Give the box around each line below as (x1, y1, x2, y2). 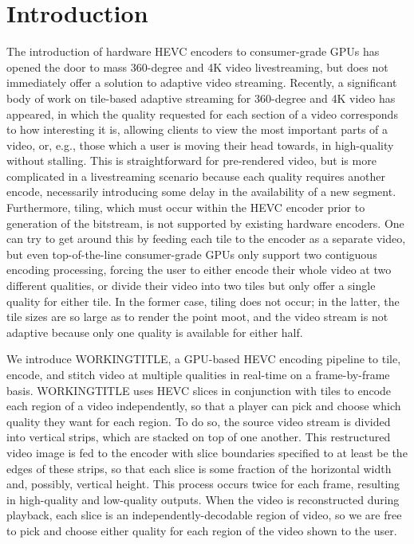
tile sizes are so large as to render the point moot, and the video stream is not (6, 308, 388, 325)
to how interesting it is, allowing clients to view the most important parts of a (6, 121, 388, 138)
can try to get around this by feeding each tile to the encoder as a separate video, (6, 230, 406, 247)
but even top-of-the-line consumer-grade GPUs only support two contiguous (6, 245, 377, 262)
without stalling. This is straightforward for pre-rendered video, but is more (6, 152, 377, 169)
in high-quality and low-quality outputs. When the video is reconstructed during (6, 491, 400, 507)
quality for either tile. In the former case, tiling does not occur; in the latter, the (6, 292, 400, 309)
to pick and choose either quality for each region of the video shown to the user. (6, 522, 397, 538)
